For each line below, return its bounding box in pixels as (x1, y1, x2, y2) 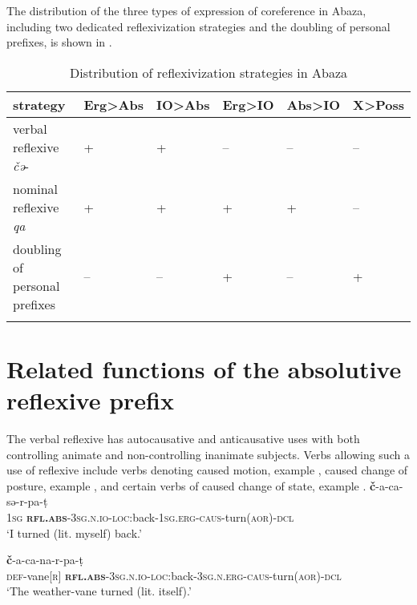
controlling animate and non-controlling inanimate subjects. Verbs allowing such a (6, 446, 410, 462)
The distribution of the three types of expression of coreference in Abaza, (6, 2, 366, 18)
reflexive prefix (6, 384, 174, 417)
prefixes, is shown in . (6, 34, 112, 50)
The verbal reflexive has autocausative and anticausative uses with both (6, 430, 360, 447)
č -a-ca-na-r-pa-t (6, 551, 83, 568)
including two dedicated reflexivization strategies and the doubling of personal (6, 18, 391, 34)
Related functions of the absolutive (6, 352, 402, 385)
